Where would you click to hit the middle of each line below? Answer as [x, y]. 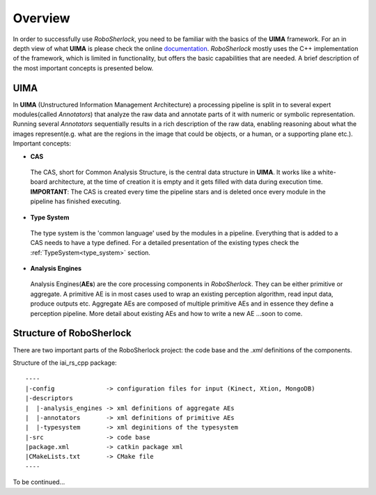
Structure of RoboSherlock [72, 333]
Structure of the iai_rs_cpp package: [65, 363]
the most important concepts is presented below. [83, 68]
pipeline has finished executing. [76, 201]
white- [327, 172]
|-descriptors [49, 398]
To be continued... [39, 482]
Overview [41, 18]
